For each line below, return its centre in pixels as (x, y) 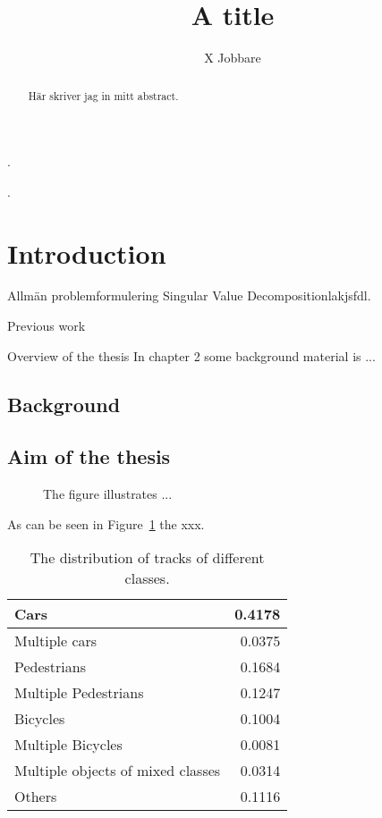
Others (36, 797)
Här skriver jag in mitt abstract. (103, 95)
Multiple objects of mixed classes (118, 771)
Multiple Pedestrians (79, 693)
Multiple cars (56, 641)
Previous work (47, 326)
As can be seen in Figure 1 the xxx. (106, 523)
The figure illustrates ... (108, 494)
